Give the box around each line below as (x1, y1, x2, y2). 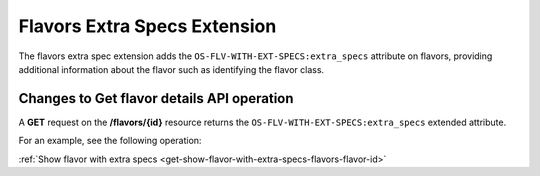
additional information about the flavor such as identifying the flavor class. (18, 63, 325, 75)
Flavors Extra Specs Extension (18, 15, 277, 37)
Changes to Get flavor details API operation (18, 90, 294, 107)
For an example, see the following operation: (18, 135, 202, 147)
